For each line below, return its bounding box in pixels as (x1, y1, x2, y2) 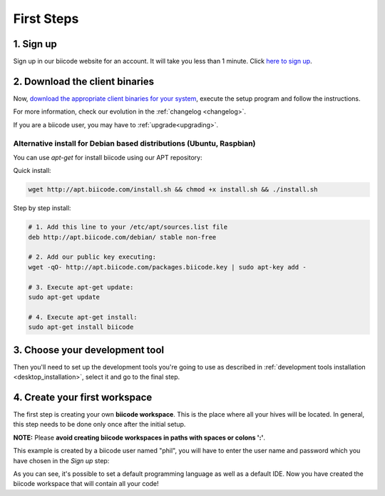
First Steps (13, 11, 79, 26)
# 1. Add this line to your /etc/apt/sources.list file (28, 223, 228, 232)
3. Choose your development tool (13, 344, 165, 356)
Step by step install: (13, 204, 71, 212)
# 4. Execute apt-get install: (28, 313, 138, 321)
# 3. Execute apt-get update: (28, 283, 134, 291)
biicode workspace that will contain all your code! (13, 480, 160, 488)
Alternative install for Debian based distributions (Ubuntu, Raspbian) (13, 138, 256, 148)
